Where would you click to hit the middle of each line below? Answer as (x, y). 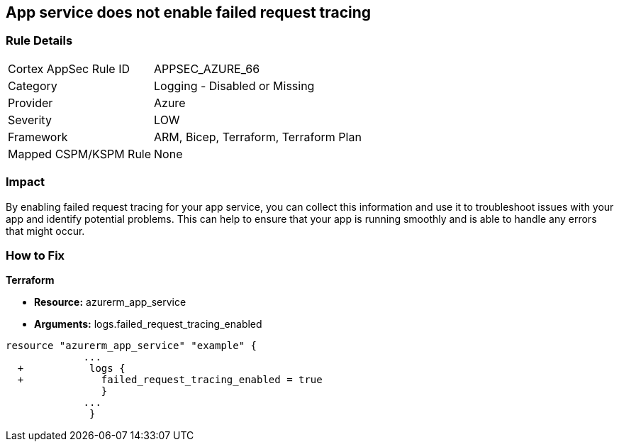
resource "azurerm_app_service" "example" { (132, 346)
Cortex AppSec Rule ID (69, 68)
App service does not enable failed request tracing (189, 12)
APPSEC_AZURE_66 (207, 68)
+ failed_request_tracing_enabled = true (170, 380)
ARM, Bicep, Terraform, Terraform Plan (258, 137)
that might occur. (45, 231)
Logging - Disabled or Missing (234, 85)
